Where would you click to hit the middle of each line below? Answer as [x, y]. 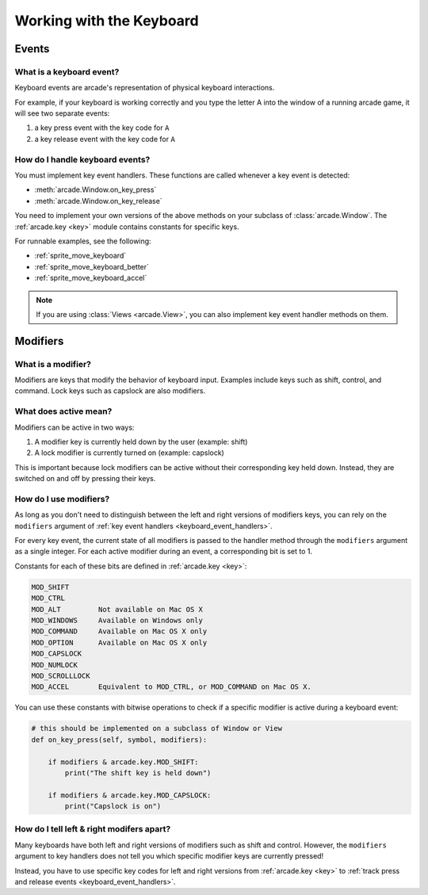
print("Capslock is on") [113, 806]
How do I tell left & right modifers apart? [93, 829]
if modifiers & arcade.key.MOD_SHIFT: [123, 762]
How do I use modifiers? [62, 499]
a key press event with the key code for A [102, 128]
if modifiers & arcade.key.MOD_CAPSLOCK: [130, 795]
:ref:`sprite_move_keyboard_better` [92, 266]
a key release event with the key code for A [105, 139]
